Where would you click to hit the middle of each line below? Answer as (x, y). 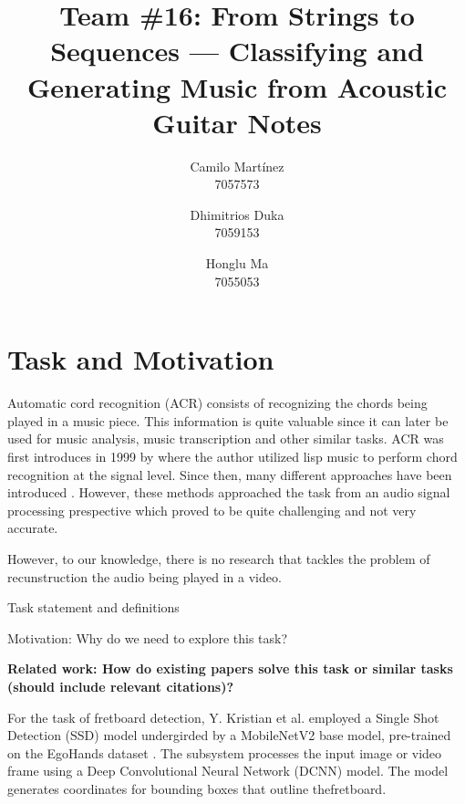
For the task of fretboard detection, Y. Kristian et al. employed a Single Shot (223, 717)
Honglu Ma (237, 263)
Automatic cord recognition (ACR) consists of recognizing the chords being (217, 403)
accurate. (33, 528)
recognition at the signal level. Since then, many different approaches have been (230, 474)
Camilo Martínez (237, 166)
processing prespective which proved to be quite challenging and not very (212, 510)
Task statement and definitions (93, 607)
